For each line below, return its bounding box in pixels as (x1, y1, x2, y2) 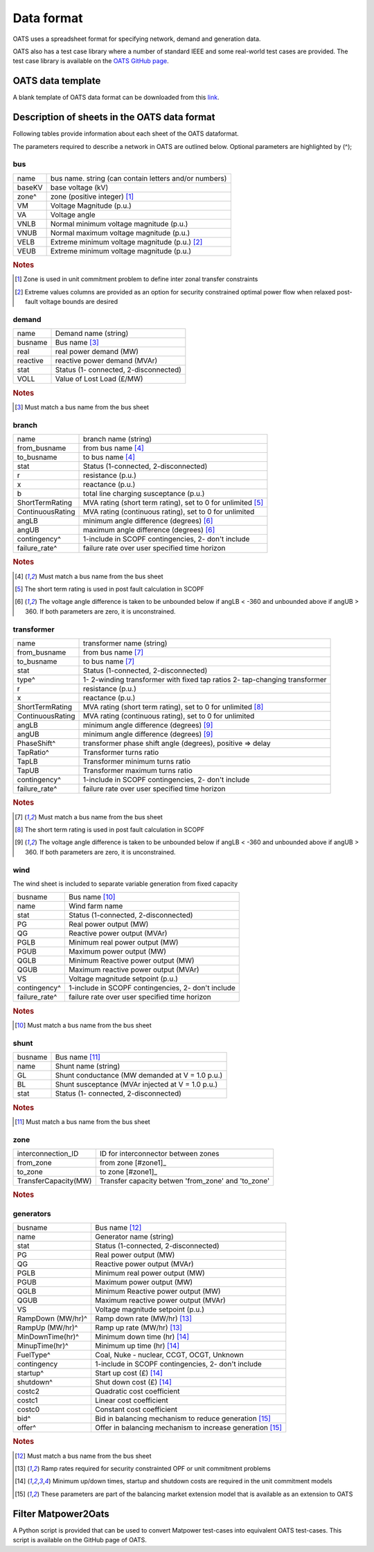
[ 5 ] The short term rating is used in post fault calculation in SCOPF (15, 585, 204, 594)
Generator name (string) (94, 1231, 174, 1241)
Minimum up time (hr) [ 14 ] (94, 1341, 180, 1350)
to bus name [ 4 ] (83, 452, 135, 462)
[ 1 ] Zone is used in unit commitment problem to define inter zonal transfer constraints (15, 275, 258, 283)
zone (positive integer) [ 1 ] (50, 191, 134, 201)
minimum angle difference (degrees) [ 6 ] (83, 516, 213, 526)
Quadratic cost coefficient (94, 1386, 180, 1395)
